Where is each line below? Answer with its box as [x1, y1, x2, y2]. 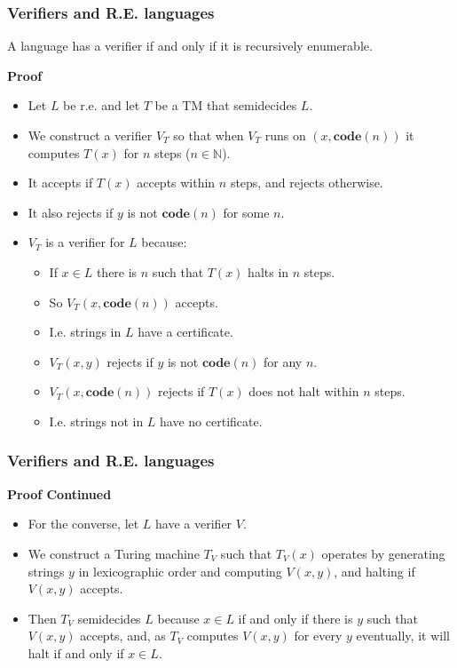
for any [264, 352, 303, 370]
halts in [248, 262, 289, 281]
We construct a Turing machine [28, 544, 200, 562]
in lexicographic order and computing [78, 561, 282, 580]
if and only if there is [238, 608, 353, 627]
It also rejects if [28, 203, 114, 221]
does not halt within [248, 382, 359, 401]
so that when [173, 126, 244, 144]
